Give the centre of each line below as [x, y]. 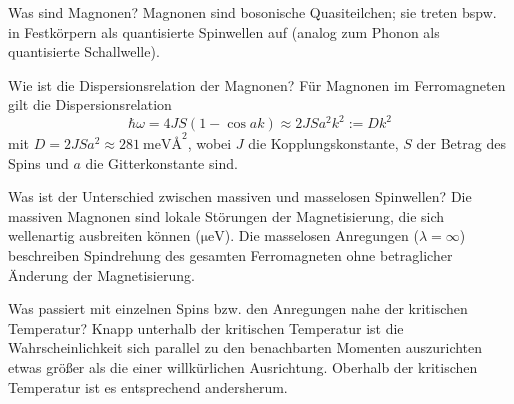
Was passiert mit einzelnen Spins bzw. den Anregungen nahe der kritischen [238, 308]
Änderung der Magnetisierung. [101, 274]
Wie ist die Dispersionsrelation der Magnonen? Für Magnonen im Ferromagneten [257, 84]
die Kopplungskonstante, [323, 142]
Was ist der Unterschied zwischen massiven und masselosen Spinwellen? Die [240, 196]
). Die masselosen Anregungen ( [321, 235]
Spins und [38, 162]
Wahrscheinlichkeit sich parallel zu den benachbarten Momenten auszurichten [245, 347]
